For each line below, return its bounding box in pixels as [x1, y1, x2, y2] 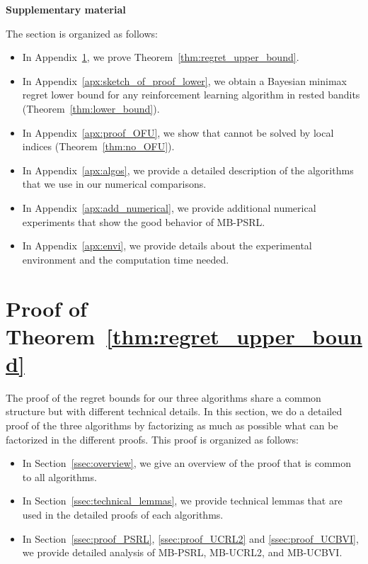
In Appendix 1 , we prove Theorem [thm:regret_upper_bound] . [22, 50, 299, 64]
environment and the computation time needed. [22, 252, 229, 266]
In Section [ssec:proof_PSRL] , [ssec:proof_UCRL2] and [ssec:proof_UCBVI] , [22, 531, 359, 546]
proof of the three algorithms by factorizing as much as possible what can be [6, 418, 338, 432]
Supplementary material [6, 2, 126, 16]
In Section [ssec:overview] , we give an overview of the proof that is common [22, 456, 352, 470]
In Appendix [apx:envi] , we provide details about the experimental [22, 238, 312, 253]
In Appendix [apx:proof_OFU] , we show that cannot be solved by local [22, 125, 334, 140]
